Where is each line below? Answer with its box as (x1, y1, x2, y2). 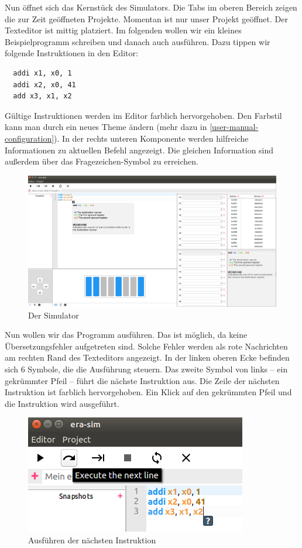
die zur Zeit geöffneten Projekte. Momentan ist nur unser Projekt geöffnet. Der (5, 12, 288, 25)
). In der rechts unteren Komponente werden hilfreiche (54, 132, 249, 144)
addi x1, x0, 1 (13, 68, 72, 77)
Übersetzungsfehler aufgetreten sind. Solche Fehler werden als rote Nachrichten (5, 340, 288, 352)
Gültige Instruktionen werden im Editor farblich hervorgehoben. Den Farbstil (5, 109, 282, 121)
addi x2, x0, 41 (13, 80, 76, 89)
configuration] (5, 132, 54, 144)
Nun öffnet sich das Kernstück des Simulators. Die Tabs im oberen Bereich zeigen (5, 1, 297, 13)
